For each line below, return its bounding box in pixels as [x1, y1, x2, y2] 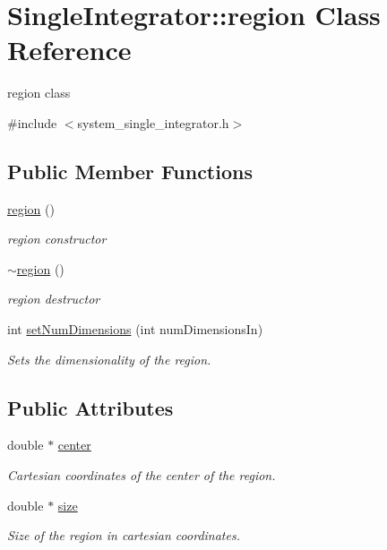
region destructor [7, 289, 100, 308]
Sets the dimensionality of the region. [7, 349, 211, 368]
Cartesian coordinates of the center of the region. [7, 466, 276, 485]
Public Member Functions [7, 157, 253, 185]
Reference [7, 31, 132, 68]
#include [7, 113, 57, 132]
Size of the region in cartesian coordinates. [7, 526, 240, 545]
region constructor [7, 229, 107, 248]
